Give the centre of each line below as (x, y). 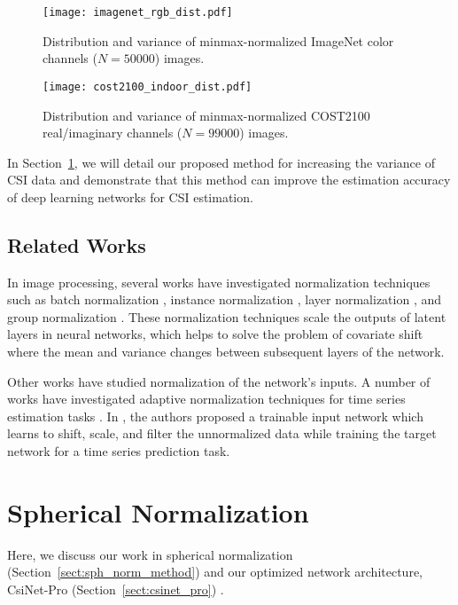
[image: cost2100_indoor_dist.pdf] (147, 86)
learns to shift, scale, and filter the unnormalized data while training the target (222, 433)
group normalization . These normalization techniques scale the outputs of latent (227, 316)
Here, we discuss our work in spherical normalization (150, 554)
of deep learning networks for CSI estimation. (130, 196)
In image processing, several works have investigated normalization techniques (219, 282)
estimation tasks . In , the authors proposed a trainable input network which (215, 416)
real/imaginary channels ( (113, 133)
